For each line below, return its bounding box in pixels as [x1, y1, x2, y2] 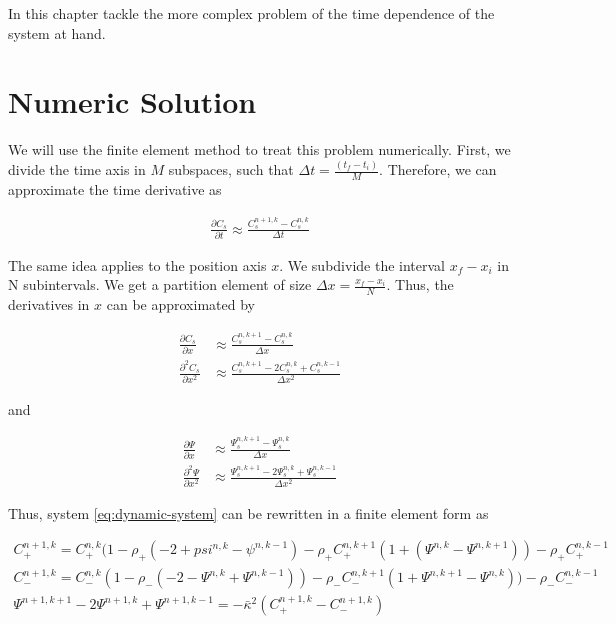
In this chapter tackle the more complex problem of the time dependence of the [8, 3, 495, 23]
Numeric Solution [8, 81, 257, 122]
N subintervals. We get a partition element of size [8, 274, 312, 295]
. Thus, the [386, 274, 454, 295]
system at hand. [8, 22, 106, 43]
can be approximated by [106, 294, 255, 315]
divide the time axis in [8, 159, 146, 180]
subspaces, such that [168, 159, 294, 180]
